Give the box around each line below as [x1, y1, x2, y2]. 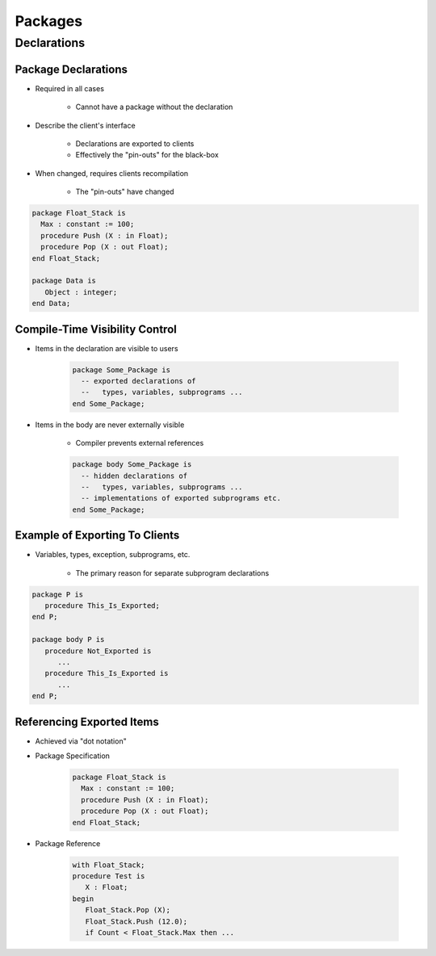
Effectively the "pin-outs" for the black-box [75, 150, 220, 160]
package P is [31, 589, 84, 599]
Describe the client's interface [35, 120, 136, 130]
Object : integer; [44, 287, 118, 296]
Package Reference [35, 838, 101, 848]
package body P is [31, 635, 105, 644]
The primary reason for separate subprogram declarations [75, 568, 270, 577]
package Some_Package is [72, 365, 171, 375]
